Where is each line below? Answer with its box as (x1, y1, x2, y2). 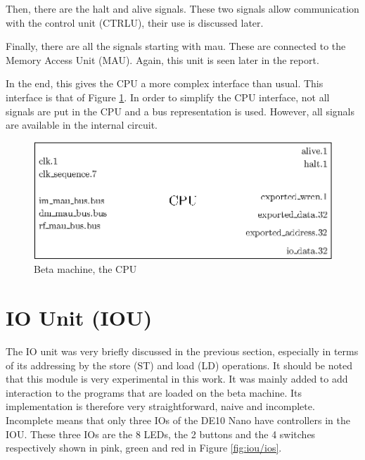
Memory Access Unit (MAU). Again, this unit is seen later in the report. (6, 52, 319, 67)
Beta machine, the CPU (34, 262, 137, 276)
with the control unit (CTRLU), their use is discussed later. (6, 15, 264, 30)
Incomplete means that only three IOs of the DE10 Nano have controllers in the (6, 413, 350, 428)
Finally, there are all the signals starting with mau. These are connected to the (6, 39, 346, 53)
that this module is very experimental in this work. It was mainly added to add (6, 371, 348, 386)
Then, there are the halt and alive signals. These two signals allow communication (6, 1, 359, 15)
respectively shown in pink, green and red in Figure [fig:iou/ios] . (6, 440, 282, 455)
